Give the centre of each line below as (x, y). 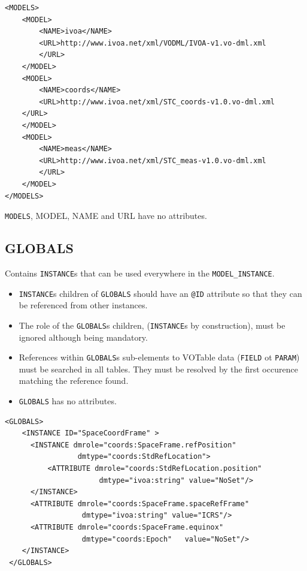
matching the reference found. (74, 381)
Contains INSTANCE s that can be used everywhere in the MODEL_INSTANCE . (140, 273)
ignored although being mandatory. (83, 337)
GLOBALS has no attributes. (68, 400)
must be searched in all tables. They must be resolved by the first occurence (158, 369)
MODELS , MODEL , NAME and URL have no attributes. (106, 216)
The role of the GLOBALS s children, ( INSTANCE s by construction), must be (152, 325)
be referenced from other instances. (83, 305)
